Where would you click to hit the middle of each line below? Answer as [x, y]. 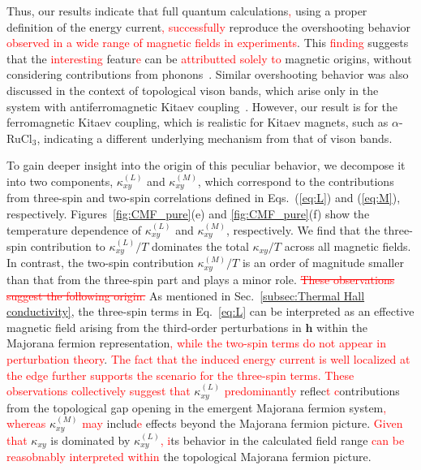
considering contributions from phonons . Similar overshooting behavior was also [208, 74]
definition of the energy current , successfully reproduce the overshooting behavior [209, 26]
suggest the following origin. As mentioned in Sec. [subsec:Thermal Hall [186, 295]
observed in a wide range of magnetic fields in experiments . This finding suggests [208, 43]
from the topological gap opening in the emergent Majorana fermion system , [197, 407]
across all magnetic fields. [348, 246]
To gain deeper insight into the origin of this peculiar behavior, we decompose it [206, 165]
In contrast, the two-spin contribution [100, 263]
